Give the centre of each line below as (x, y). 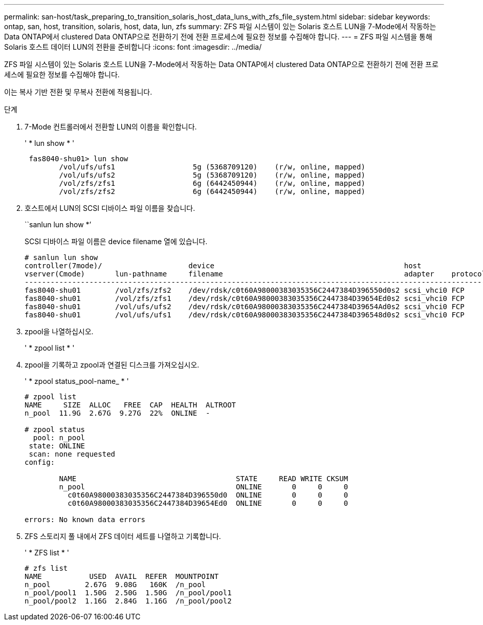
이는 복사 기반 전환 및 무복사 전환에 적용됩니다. (78, 92)
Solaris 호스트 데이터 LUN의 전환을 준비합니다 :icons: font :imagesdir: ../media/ (133, 47)
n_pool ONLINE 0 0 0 (204, 487)
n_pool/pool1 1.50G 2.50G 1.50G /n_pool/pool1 (128, 593)
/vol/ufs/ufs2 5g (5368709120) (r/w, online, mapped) (212, 175)
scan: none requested (72, 454)
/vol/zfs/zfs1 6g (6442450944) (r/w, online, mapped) (212, 183)
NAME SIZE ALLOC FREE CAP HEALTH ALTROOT (130, 405)
